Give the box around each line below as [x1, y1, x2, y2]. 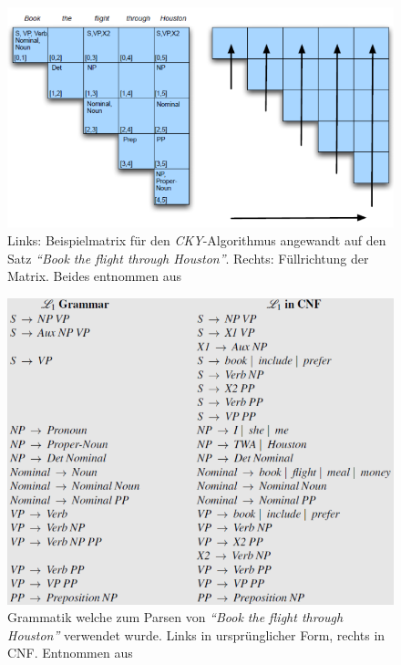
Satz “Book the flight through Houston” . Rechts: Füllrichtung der [7, 248, 369, 267]
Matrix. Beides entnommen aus [7, 266, 181, 286]
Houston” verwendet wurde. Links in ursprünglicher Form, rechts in [7, 625, 386, 644]
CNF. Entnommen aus [7, 643, 133, 662]
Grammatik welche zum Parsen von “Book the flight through [7, 608, 344, 627]
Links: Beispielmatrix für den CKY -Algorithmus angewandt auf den [7, 231, 386, 250]
